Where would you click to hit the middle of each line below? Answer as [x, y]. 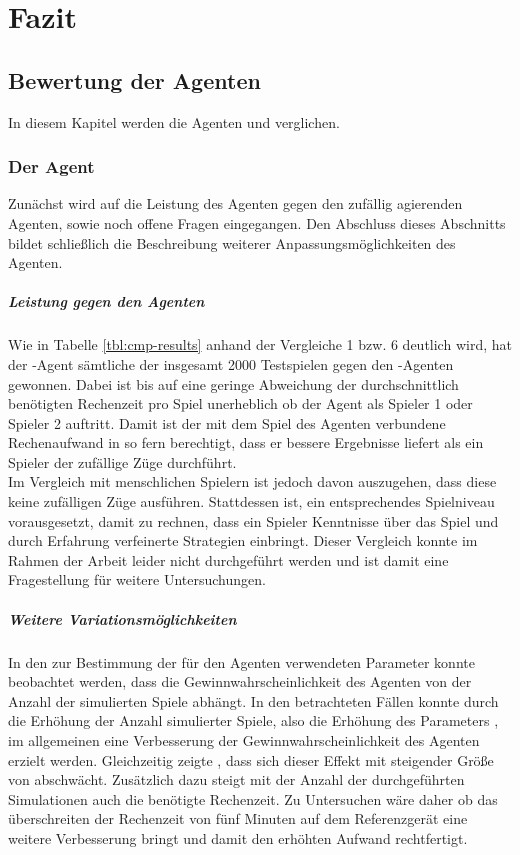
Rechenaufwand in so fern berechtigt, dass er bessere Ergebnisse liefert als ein [246, 442]
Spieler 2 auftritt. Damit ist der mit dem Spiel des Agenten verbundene [227, 422]
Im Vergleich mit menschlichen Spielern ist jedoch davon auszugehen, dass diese [252, 481]
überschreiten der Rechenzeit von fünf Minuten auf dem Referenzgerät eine [238, 818]
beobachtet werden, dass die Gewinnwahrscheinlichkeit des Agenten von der [240, 681]
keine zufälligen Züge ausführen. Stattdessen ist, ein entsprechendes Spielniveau [251, 501]
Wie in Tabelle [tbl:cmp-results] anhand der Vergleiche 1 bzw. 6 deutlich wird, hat [260, 344]
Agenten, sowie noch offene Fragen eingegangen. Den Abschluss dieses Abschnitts [257, 222]
